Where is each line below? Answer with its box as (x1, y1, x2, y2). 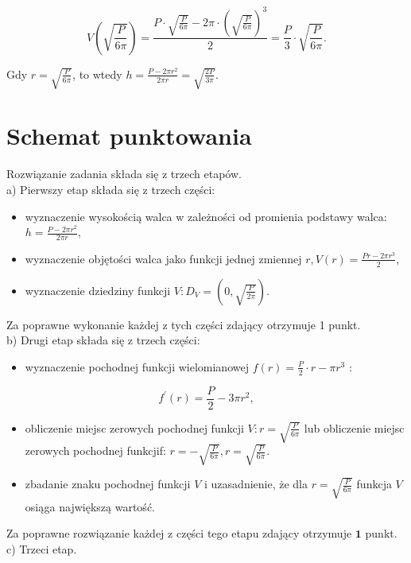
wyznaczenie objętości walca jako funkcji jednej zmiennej (25, 250, 302, 266)
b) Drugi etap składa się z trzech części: (6, 332, 200, 348)
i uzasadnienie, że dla (204, 476, 308, 492)
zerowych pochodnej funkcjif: (25, 442, 166, 459)
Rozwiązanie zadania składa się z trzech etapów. (6, 165, 242, 182)
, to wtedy (72, 65, 122, 82)
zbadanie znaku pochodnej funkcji (25, 476, 191, 492)
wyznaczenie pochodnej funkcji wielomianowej (25, 358, 249, 375)
